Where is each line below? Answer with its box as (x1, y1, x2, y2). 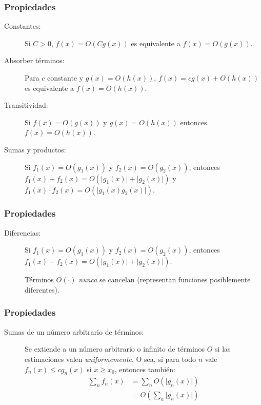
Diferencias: (4, 227, 41, 238)
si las (215, 343, 231, 354)
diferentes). (25, 284, 59, 295)
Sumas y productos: (4, 144, 66, 155)
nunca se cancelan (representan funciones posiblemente (78, 274, 251, 285)
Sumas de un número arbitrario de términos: (4, 326, 144, 337)
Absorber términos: (4, 55, 65, 66)
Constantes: (4, 21, 41, 31)
